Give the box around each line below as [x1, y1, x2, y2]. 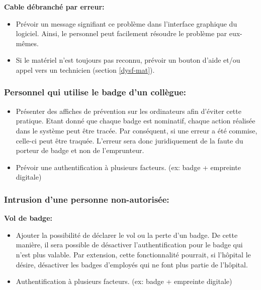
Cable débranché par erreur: [4, 2, 105, 12]
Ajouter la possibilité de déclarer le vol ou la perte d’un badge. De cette [16, 229, 238, 240]
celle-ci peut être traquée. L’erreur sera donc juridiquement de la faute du [16, 135, 243, 146]
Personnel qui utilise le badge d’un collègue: [4, 86, 186, 98]
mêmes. [16, 38, 39, 48]
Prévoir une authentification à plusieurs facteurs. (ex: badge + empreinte [16, 162, 241, 172]
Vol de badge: [4, 213, 52, 223]
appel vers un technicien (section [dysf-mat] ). [16, 64, 155, 75]
